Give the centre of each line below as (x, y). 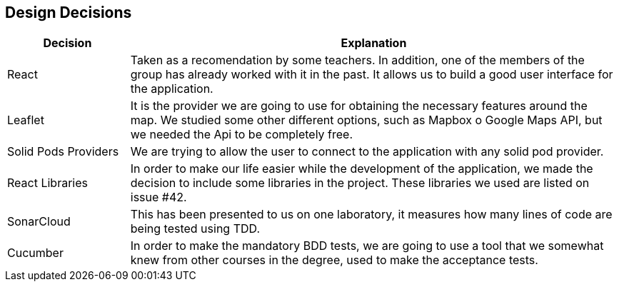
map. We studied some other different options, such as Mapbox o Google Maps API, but (366, 120)
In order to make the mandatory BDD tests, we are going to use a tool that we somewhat (367, 246)
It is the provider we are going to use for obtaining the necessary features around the (359, 106)
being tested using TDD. (195, 229)
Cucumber (35, 253)
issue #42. (158, 197)
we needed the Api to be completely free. (242, 135)
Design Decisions (69, 12)
